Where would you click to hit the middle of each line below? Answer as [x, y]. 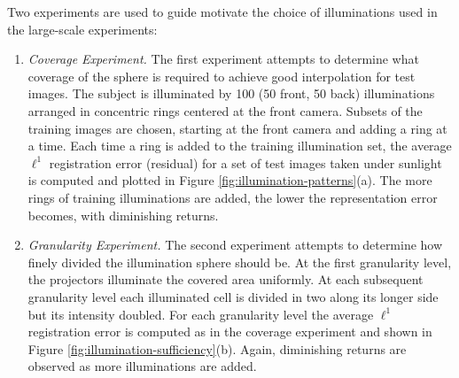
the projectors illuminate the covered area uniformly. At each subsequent [226, 279]
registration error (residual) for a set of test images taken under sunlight [245, 162]
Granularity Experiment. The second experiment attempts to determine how [235, 245]
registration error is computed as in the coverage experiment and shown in [230, 332]
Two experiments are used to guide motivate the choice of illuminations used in [222, 12]
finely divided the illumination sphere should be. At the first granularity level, [240, 262]
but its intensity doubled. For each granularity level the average [201, 314]
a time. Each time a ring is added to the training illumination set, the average [240, 146]
